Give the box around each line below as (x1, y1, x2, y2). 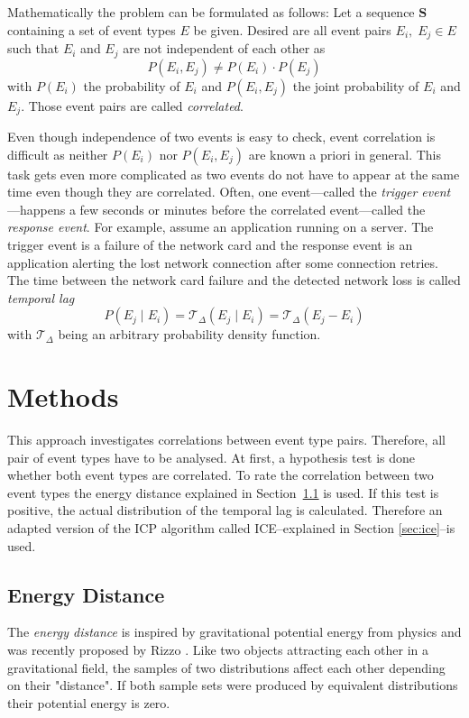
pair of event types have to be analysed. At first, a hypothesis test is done (7, 447, 416, 466)
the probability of (83, 76, 180, 95)
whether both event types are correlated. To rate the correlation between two (7, 465, 434, 484)
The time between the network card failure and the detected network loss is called (7, 271, 461, 290)
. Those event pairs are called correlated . (21, 96, 244, 115)
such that (7, 39, 60, 58)
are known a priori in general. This (248, 144, 442, 163)
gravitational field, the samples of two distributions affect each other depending (7, 658, 446, 677)
